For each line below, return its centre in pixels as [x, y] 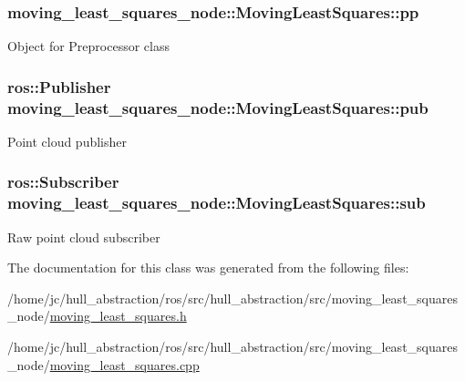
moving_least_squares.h [118, 316]
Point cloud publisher [67, 141]
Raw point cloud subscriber [84, 237]
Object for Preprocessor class [88, 46]
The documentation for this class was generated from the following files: [208, 268]
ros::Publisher [59, 86]
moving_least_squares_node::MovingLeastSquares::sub [217, 203]
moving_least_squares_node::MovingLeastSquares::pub [218, 107]
